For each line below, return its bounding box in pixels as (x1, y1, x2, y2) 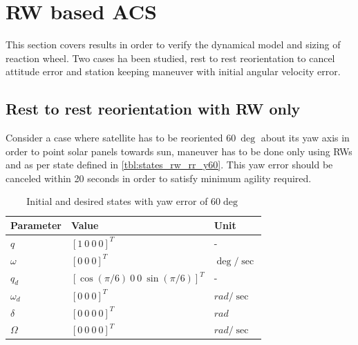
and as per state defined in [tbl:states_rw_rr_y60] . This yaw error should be (6, 157, 333, 172)
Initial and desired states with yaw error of (26, 194, 208, 208)
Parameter (10, 218, 62, 233)
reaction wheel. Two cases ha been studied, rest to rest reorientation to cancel (6, 50, 335, 65)
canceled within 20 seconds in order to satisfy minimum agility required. (6, 170, 312, 185)
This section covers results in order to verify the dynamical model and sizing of (6, 37, 341, 52)
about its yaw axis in (261, 130, 350, 145)
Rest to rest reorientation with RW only (6, 98, 301, 119)
